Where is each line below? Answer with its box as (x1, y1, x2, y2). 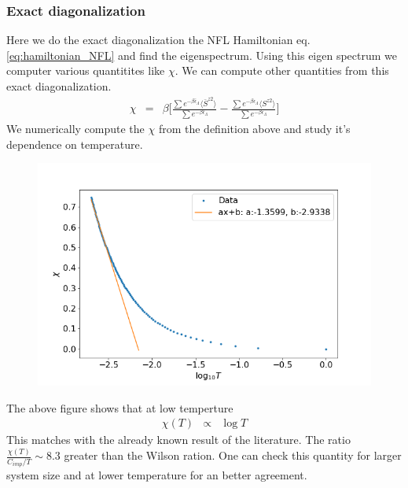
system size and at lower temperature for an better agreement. (6, 467, 307, 483)
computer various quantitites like (6, 62, 165, 79)
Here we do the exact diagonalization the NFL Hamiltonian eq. (6, 31, 311, 48)
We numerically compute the (6, 120, 145, 137)
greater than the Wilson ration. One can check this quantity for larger (64, 447, 402, 464)
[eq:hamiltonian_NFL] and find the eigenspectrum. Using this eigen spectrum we (6, 46, 398, 63)
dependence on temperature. (6, 135, 143, 152)
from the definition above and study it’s (158, 120, 351, 137)
